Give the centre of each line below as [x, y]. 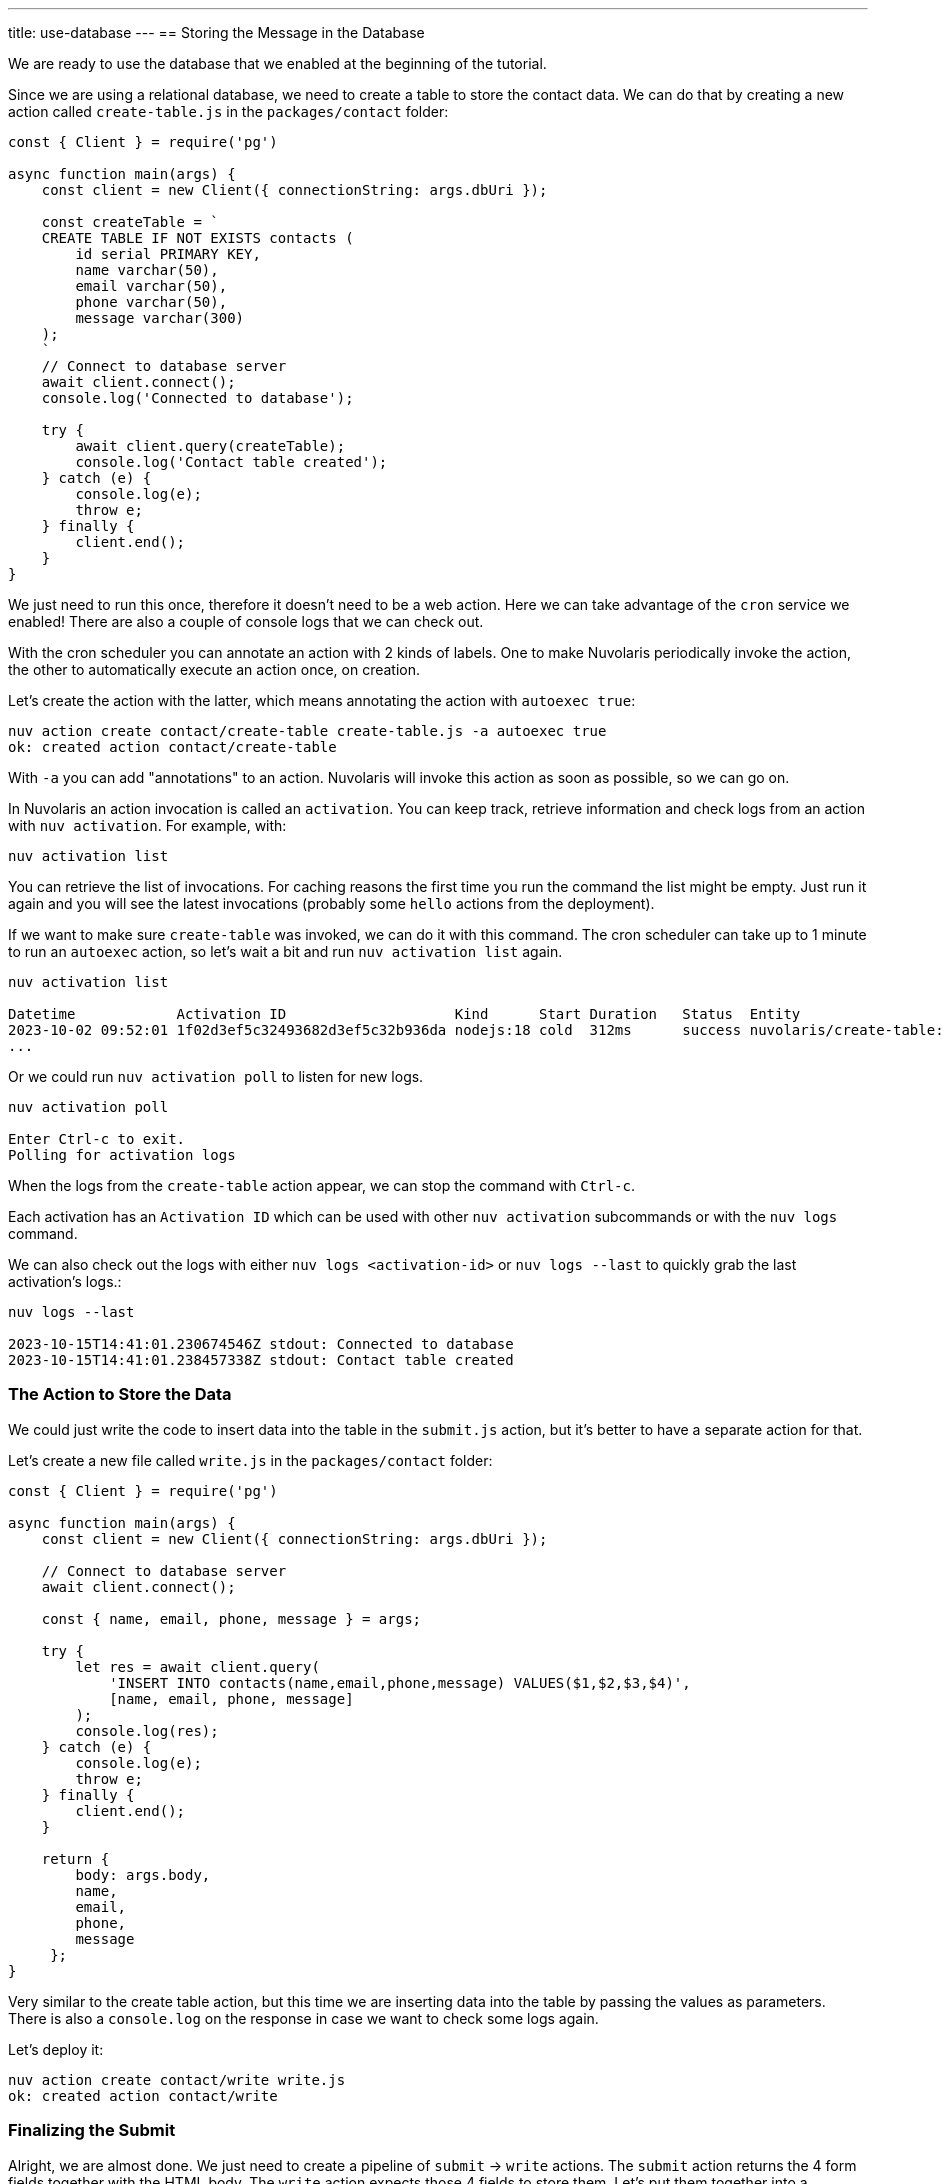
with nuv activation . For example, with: [147, 825]
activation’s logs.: [65, 1281]
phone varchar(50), [151, 302]
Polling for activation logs [122, 1155]
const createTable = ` [130, 222]
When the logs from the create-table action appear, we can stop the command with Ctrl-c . [321, 1185]
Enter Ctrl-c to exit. [97, 1139]
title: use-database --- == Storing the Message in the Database [216, 32]
